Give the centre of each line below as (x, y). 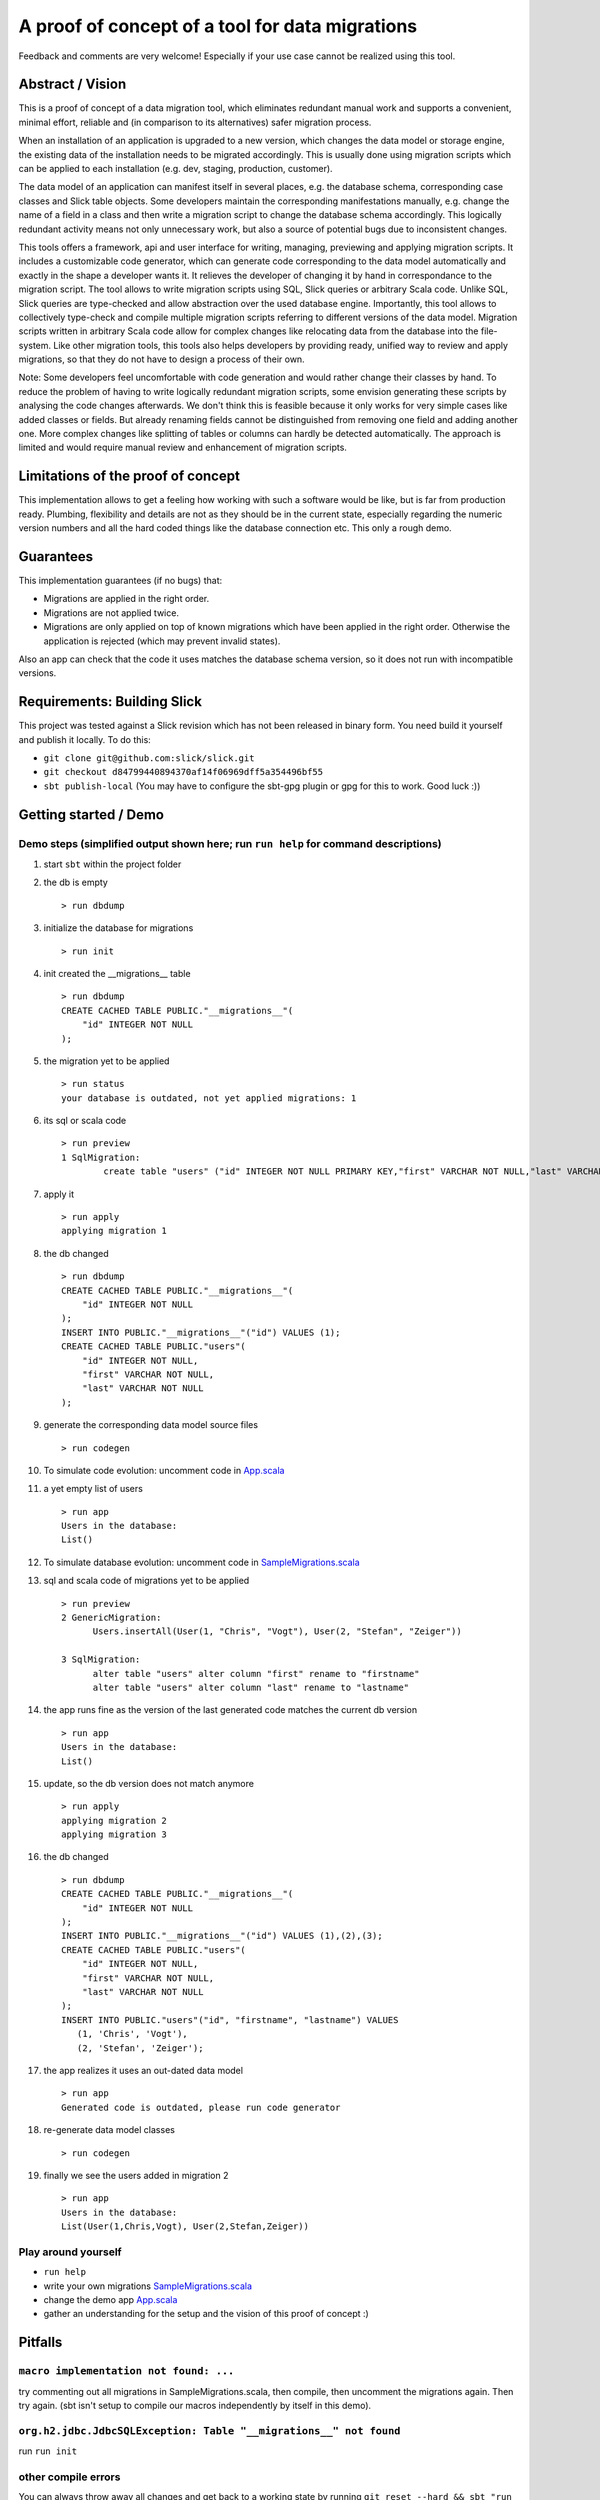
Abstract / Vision (72, 84)
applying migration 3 (114, 1834)
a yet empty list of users (93, 1489)
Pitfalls (40, 2342)
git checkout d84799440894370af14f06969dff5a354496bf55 (183, 772)
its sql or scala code (85, 1121)
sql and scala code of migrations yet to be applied (146, 1581)
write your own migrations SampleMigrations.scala (148, 2286)
